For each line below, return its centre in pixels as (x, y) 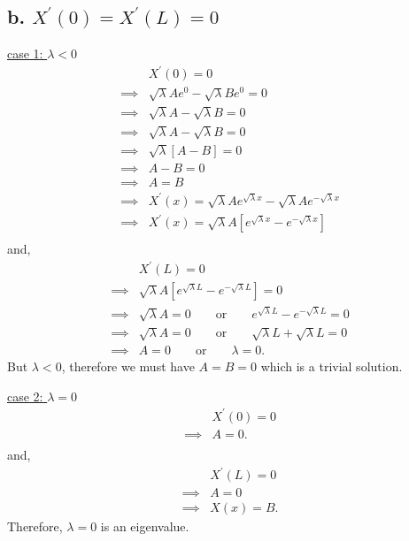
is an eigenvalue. (145, 526)
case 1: (25, 53)
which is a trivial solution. (332, 366)
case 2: (25, 396)
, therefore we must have (128, 366)
